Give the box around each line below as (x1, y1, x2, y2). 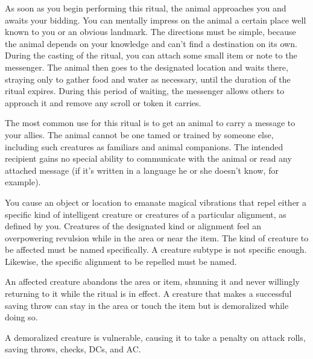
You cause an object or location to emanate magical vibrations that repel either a (5, 195, 307, 208)
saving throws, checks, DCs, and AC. (5, 343, 141, 355)
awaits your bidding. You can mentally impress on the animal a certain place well (5, 13, 306, 26)
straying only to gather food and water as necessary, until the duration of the (5, 72, 291, 85)
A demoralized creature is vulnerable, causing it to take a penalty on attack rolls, (5, 331, 306, 343)
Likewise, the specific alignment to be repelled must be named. (5, 255, 237, 267)
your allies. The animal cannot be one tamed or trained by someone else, (5, 128, 274, 141)
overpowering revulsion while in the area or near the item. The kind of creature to (5, 231, 309, 244)
